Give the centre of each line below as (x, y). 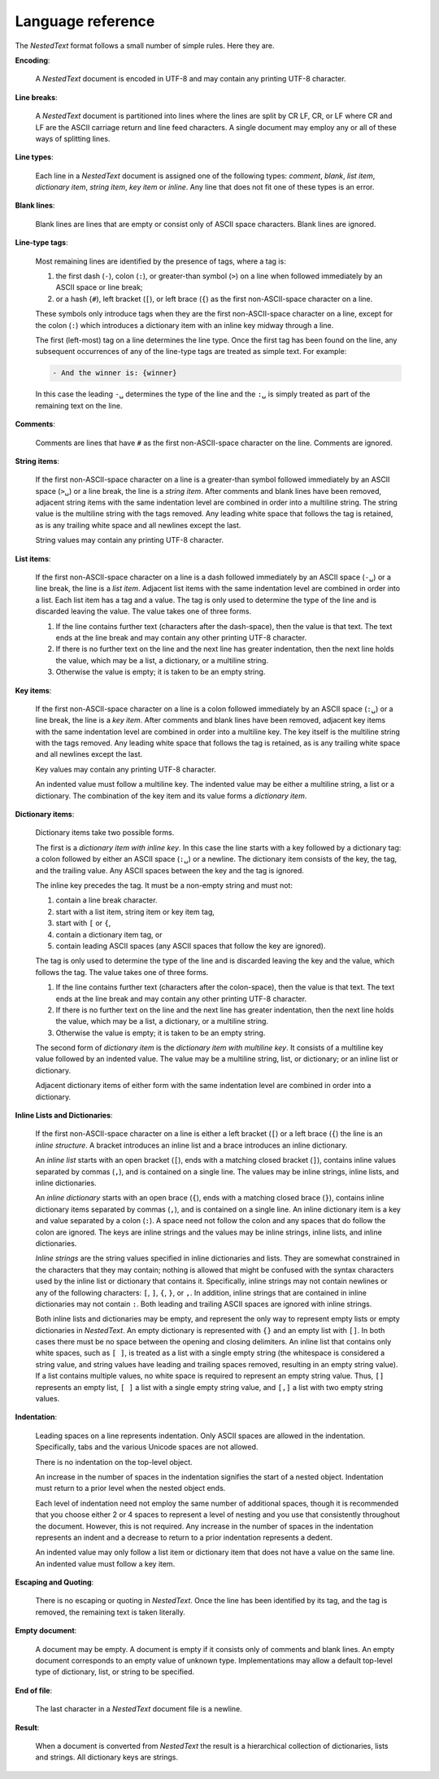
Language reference (85, 21)
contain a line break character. (106, 900)
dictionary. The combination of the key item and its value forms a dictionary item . (171, 796)
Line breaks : (36, 97)
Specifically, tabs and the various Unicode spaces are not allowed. (147, 1447)
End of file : (34, 1690)
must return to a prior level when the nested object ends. (130, 1488)
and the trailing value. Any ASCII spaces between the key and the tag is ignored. (170, 870)
